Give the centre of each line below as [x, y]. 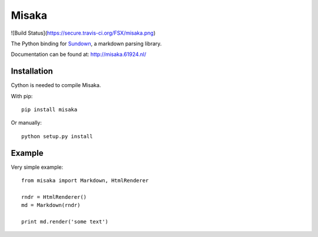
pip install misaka [49, 110]
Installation [32, 71]
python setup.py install [57, 136]
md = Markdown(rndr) [51, 205]
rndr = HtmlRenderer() [54, 197]
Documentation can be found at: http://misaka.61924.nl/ [79, 54]
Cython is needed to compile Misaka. [56, 85]
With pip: [22, 96]
